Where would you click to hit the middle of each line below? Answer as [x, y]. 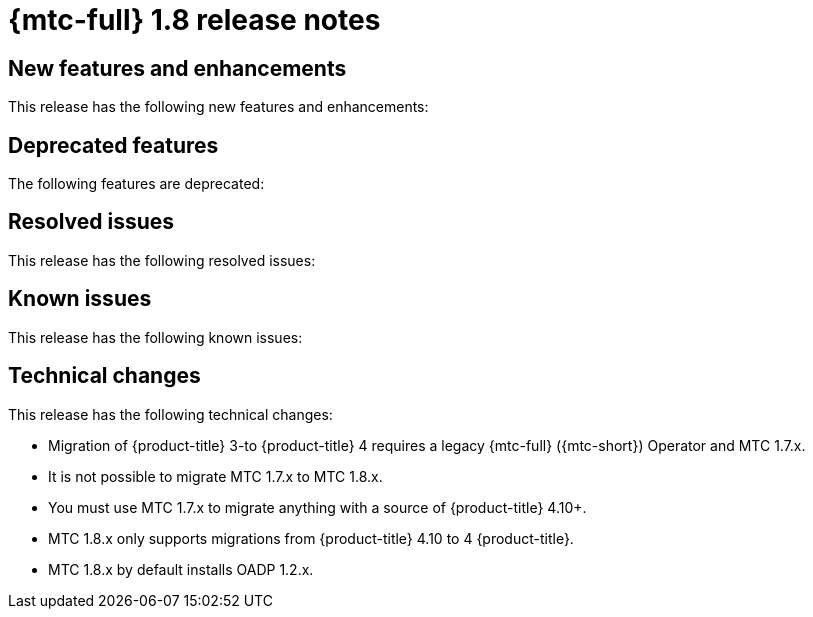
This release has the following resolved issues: [162, 260]
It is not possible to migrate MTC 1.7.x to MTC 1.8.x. [215, 476]
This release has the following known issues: [155, 337]
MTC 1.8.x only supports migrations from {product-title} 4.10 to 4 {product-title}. [311, 538]
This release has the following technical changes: [170, 414]
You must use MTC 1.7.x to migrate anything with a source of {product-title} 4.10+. [317, 507]
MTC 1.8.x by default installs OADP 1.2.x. [181, 569]
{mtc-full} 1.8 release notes [194, 20]
